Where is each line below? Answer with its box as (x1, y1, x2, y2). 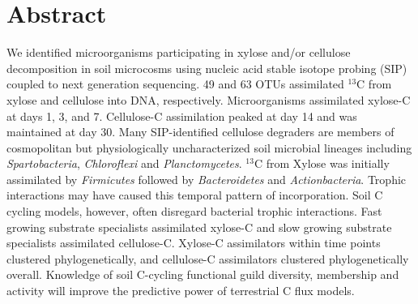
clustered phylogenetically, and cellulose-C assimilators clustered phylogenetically (6, 250, 409, 267)
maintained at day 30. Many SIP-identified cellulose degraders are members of (6, 123, 395, 140)
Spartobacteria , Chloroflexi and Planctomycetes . (6, 155, 242, 172)
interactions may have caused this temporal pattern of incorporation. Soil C (6, 186, 383, 203)
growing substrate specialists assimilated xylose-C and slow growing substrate (6, 218, 392, 235)
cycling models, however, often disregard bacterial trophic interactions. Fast (6, 203, 382, 220)
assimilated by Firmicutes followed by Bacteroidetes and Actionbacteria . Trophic (6, 170, 407, 187)
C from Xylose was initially (254, 155, 390, 172)
